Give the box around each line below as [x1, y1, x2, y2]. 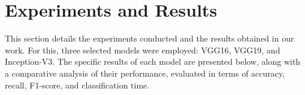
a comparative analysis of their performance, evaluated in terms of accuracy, [5, 66, 285, 79]
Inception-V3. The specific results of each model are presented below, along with [5, 55, 301, 68]
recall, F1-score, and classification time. [5, 78, 150, 91]
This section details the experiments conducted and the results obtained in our [5, 32, 294, 45]
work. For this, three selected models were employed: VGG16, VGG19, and [5, 43, 280, 56]
